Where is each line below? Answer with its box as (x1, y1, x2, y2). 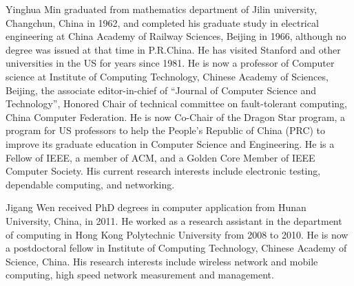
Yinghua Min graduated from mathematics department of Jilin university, (6, 2, 317, 16)
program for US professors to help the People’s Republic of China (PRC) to (6, 123, 326, 137)
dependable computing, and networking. (6, 177, 175, 191)
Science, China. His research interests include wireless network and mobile (6, 254, 318, 268)
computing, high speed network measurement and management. (6, 267, 274, 282)
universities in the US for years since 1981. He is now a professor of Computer (6, 56, 335, 70)
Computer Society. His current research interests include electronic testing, (6, 164, 321, 178)
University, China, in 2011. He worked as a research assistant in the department (6, 213, 342, 228)
